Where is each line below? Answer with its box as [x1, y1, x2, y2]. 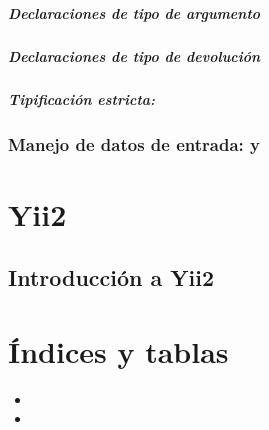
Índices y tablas [8, 330, 229, 371]
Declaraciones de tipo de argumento [8, 2, 261, 23]
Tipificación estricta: [8, 88, 156, 109]
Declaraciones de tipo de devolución [8, 45, 261, 66]
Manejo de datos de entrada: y [8, 131, 260, 156]
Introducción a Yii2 [8, 262, 215, 293]
